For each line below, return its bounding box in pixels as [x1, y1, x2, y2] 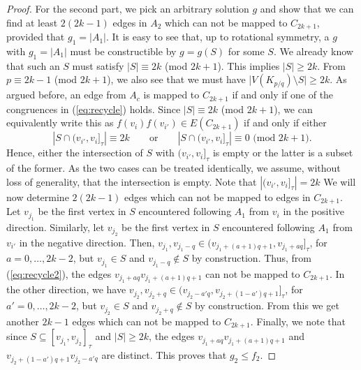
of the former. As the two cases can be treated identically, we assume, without [6, 161, 341, 175]
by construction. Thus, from [191, 251, 311, 265]
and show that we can [260, 1, 354, 15]
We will [323, 174, 356, 188]
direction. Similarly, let [6, 219, 105, 234]
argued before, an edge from [6, 87, 126, 102]
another [6, 313, 39, 328]
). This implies [217, 58, 280, 73]
